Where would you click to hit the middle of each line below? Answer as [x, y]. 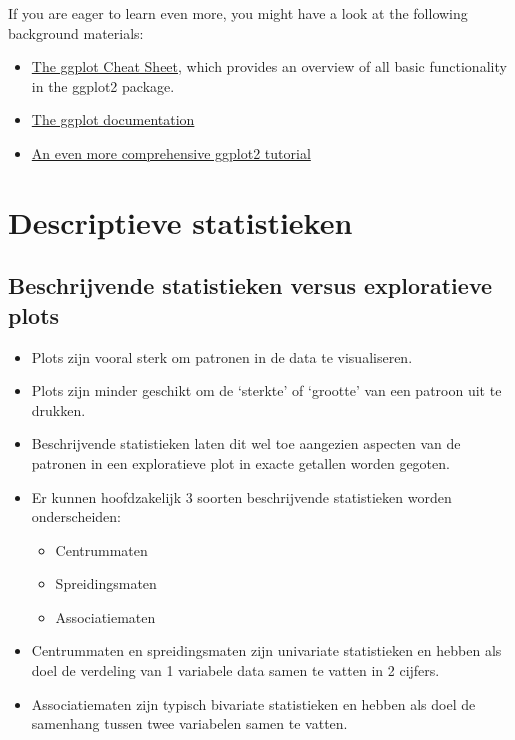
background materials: [76, 32]
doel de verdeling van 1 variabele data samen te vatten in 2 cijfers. [235, 670]
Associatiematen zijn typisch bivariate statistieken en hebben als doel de [253, 703]
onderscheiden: [76, 516]
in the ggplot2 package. [103, 85]
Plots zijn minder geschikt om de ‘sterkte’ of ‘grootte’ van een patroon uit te [266, 390]
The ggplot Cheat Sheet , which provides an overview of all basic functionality [269, 66]
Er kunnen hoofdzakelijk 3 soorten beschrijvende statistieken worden [241, 496]
